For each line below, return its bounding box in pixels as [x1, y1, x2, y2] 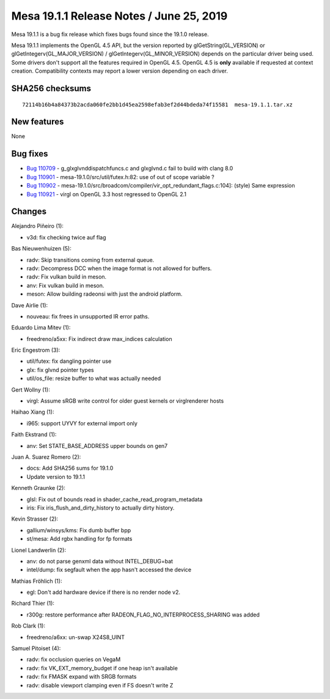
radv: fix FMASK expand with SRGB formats [26, 673, 137, 681]
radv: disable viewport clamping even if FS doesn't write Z [26, 681, 174, 689]
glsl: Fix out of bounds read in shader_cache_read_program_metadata [26, 496, 203, 503]
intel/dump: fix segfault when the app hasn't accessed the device [26, 566, 192, 574]
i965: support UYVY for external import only [26, 419, 137, 427]
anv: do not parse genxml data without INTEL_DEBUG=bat [26, 557, 174, 565]
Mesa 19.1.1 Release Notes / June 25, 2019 [11, 9, 228, 23]
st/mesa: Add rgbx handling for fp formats [26, 535, 133, 543]
